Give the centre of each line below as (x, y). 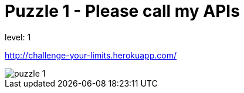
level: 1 (18, 37)
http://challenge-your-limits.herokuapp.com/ (91, 55)
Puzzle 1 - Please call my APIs (122, 11)
